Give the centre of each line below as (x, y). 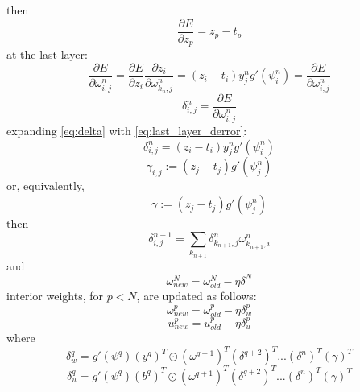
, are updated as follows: (197, 296)
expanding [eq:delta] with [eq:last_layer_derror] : (127, 131)
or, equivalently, (46, 186)
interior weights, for (55, 296)
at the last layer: (47, 54)
